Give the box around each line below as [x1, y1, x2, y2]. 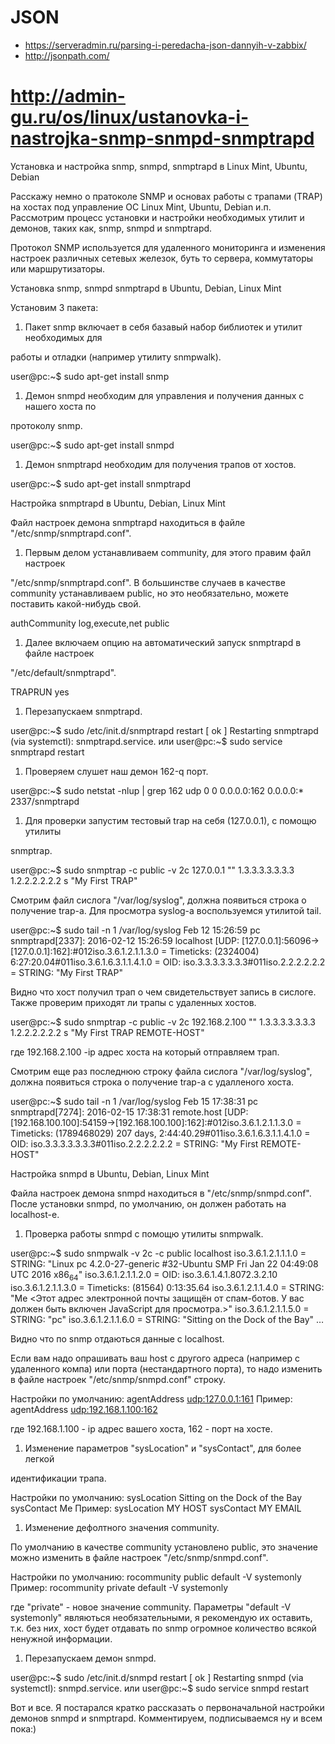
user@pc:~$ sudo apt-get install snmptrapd [10, 477, 192, 490]
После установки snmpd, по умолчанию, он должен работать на [10, 1197, 287, 1210]
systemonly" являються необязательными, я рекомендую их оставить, [10, 1611, 313, 1623]
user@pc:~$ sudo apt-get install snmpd [10, 439, 175, 451]
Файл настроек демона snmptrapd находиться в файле [10, 516, 246, 528]
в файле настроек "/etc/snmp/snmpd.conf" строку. [10, 1373, 227, 1385]
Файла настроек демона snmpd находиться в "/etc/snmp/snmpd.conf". [10, 1187, 312, 1199]
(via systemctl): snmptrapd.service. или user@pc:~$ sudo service [10, 735, 283, 747]
